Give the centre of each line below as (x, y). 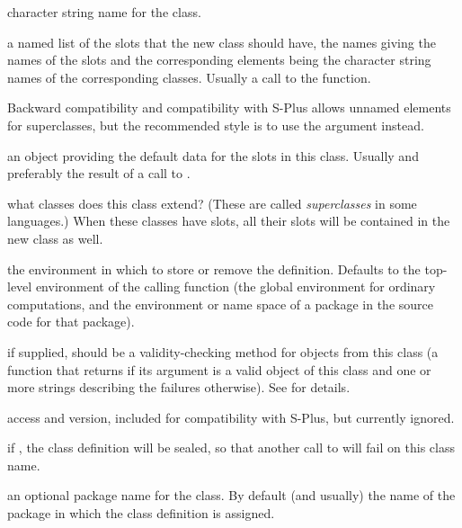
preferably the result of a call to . (99, 173)
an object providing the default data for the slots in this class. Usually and (213, 155)
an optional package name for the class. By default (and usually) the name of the (231, 495)
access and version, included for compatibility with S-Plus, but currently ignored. (231, 417)
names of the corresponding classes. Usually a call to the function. (189, 77)
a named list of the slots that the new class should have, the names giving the (222, 42)
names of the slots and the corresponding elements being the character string (219, 60)
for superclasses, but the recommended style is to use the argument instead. (216, 125)
